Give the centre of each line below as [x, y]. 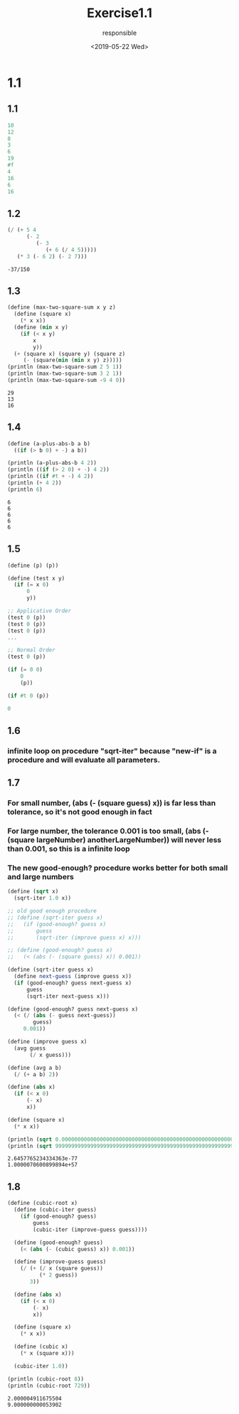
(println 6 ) [25, 489]
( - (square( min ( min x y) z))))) [73, 361]
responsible [119, 33]
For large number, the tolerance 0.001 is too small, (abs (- [108, 831]
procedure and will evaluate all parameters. [84, 760]
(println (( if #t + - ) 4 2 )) [51, 477]
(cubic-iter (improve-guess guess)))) [90, 1229]
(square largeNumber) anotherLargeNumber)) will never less [115, 840]
